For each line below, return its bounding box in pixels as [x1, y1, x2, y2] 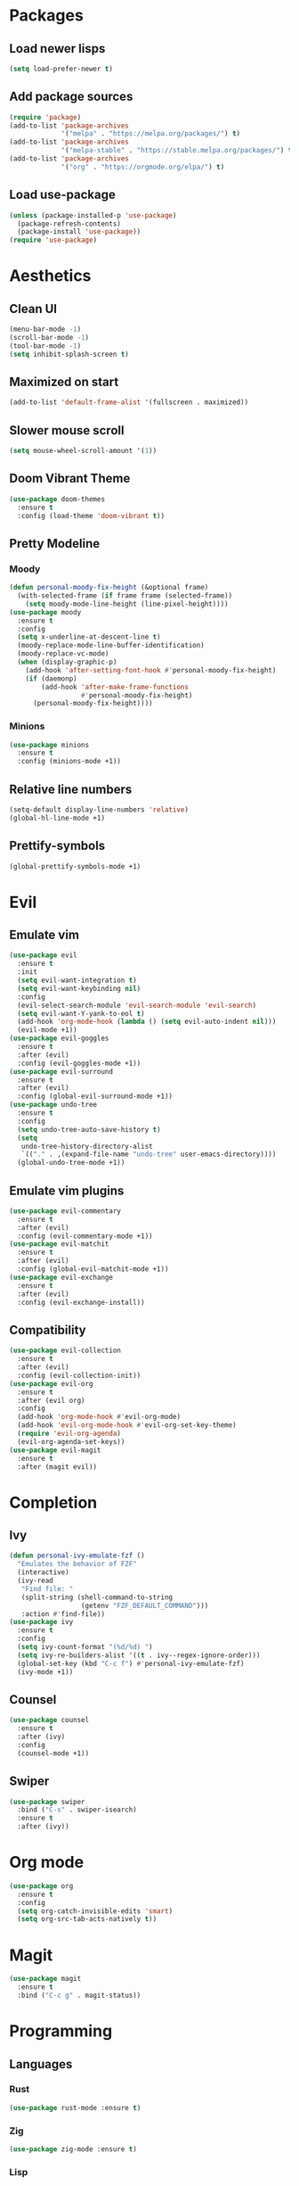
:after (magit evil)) [17, 1462, 98, 1472]
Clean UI [9, 301, 58, 317]
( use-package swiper [9, 1797, 86, 1806]
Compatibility [9, 1322, 86, 1338]
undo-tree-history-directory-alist [20, 1142, 153, 1151]
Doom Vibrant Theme [9, 471, 131, 486]
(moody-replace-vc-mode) [17, 649, 109, 658]
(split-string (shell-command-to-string [20, 1593, 174, 1602]
